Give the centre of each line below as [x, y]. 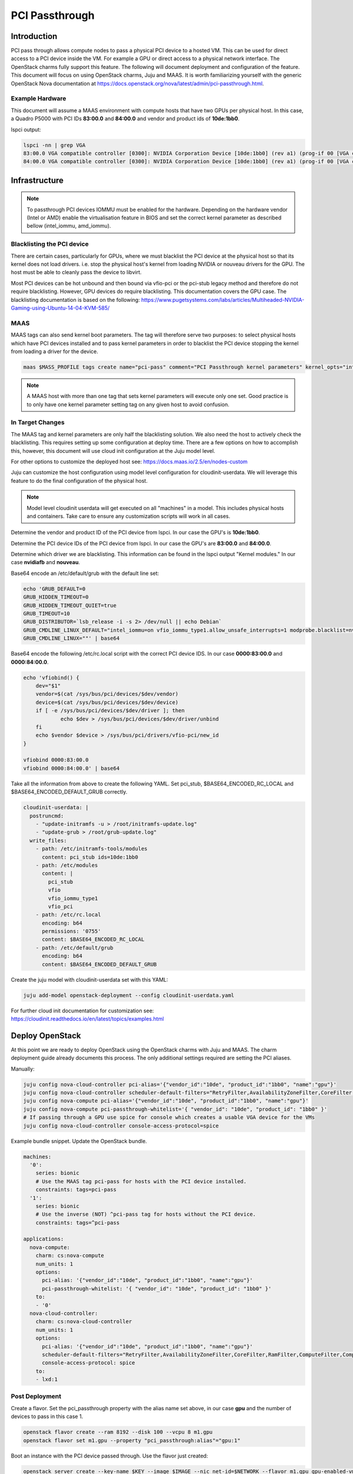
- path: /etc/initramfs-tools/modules [91, 849]
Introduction [34, 36]
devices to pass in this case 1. [47, 1417]
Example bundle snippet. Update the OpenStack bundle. [79, 1141]
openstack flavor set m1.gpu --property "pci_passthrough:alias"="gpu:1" [132, 1440]
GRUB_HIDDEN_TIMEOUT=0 [56, 597]
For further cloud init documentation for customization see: [82, 1011]
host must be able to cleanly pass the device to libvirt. [76, 272]
